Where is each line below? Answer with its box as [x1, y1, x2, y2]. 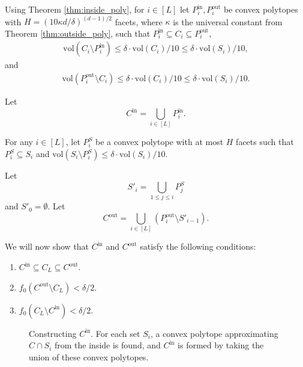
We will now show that [5, 240, 89, 253]
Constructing [29, 327, 77, 339]
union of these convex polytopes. [29, 350, 149, 363]
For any [5, 135, 33, 148]
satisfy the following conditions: [140, 240, 256, 253]
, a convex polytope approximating [150, 327, 278, 339]
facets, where [115, 15, 163, 28]
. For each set [91, 327, 140, 339]
